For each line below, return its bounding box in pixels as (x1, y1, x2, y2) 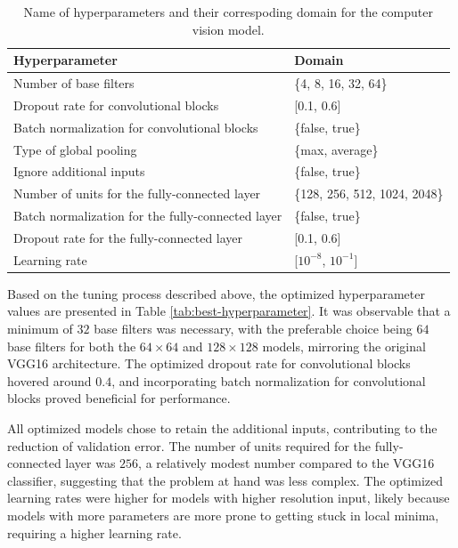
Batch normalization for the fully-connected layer (13, 206, 282, 225)
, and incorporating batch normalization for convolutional (111, 371, 426, 390)
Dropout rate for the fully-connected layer (13, 228, 243, 246)
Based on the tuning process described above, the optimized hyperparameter (7, 284, 425, 302)
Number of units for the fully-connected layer (13, 184, 261, 203)
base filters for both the (7, 336, 136, 355)
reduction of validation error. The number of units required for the (7, 436, 372, 455)
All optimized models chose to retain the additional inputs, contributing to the (7, 419, 438, 438)
